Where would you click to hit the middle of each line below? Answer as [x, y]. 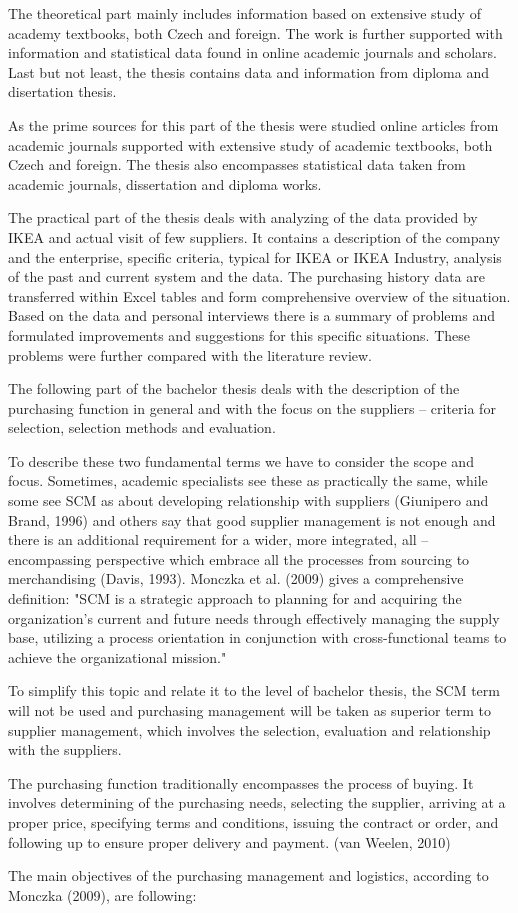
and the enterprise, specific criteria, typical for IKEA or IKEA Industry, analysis [255, 256]
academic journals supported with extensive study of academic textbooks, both [250, 144]
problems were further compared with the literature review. [190, 354]
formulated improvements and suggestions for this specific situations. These [239, 334]
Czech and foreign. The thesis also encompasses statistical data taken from [237, 164]
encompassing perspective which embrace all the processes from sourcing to [239, 558]
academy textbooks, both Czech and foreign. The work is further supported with [255, 32]
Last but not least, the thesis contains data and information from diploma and [248, 71]
